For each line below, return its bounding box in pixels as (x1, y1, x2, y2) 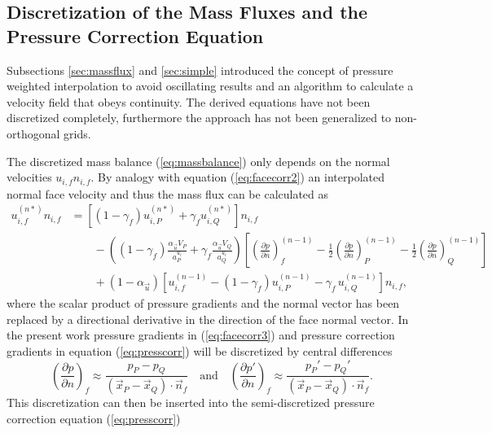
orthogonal (7, 125, 60, 142)
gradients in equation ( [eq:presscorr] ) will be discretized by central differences (7, 343, 393, 360)
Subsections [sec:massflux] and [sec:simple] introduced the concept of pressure (7, 61, 393, 78)
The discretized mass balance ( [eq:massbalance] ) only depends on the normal (7, 152, 390, 169)
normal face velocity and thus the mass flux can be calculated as (7, 185, 329, 202)
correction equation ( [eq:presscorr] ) (7, 409, 181, 426)
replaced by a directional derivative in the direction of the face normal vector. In (7, 310, 409, 327)
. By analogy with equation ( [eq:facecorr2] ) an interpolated (90, 168, 384, 186)
